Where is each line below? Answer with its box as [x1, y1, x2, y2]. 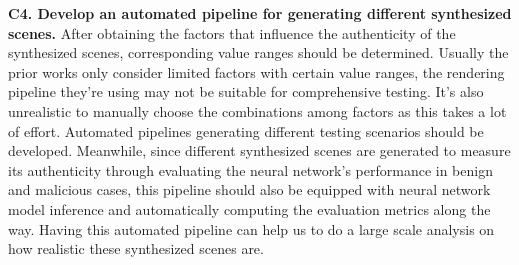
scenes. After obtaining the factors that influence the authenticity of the [8, 22, 456, 43]
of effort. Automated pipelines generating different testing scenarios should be [8, 120, 484, 141]
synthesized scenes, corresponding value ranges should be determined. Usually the [8, 42, 509, 63]
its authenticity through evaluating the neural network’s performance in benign [8, 159, 493, 180]
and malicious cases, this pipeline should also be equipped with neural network [8, 179, 491, 200]
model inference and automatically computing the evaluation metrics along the [8, 198, 491, 219]
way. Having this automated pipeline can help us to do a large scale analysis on [8, 218, 495, 239]
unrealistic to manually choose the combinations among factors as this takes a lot [8, 100, 507, 121]
